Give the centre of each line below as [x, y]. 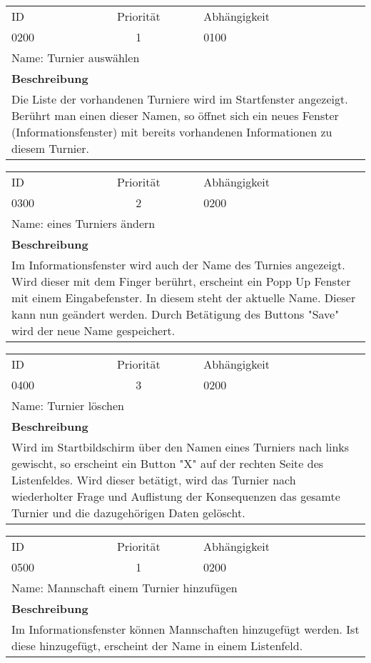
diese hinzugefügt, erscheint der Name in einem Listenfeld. [157, 645]
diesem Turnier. [51, 148]
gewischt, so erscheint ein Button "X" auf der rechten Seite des [168, 463]
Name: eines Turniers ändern [83, 223]
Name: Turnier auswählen [76, 58]
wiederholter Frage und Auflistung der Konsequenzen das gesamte [176, 496]
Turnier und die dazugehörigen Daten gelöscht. [128, 513]
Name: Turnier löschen [68, 405]
